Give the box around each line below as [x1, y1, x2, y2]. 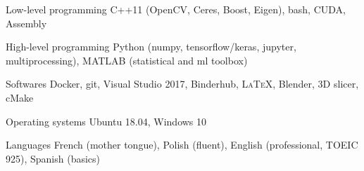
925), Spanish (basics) [6, 151, 101, 165]
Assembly [6, 15, 47, 30]
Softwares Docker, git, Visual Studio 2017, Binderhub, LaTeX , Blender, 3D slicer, [6, 76, 359, 91]
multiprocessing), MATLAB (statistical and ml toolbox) [6, 53, 248, 67]
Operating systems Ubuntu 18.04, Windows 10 [6, 114, 207, 128]
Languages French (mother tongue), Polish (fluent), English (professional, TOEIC [6, 137, 358, 152]
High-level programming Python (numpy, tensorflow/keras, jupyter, [6, 39, 296, 54]
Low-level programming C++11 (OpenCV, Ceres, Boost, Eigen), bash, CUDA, [6, 2, 346, 16]
